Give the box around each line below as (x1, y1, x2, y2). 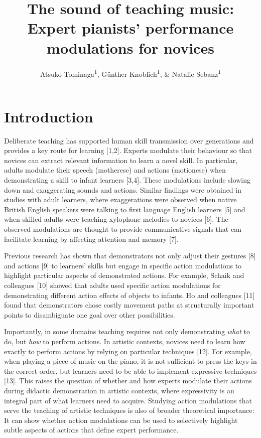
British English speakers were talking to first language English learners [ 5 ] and (4, 204, 245, 214)
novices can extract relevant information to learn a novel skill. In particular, (4, 155, 238, 165)
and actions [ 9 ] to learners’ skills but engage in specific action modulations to (4, 260, 242, 270)
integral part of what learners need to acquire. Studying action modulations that (4, 395, 252, 405)
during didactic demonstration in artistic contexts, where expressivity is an (4, 385, 234, 395)
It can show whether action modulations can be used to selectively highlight (4, 414, 238, 425)
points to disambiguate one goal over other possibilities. (4, 309, 175, 320)
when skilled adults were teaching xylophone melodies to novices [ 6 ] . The (4, 214, 228, 224)
